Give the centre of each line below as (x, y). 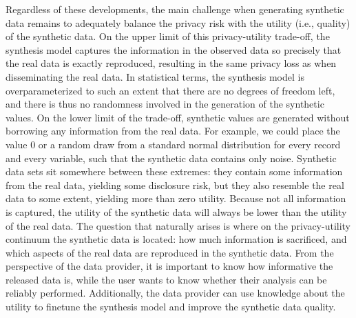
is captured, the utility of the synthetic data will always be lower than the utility (176, 211)
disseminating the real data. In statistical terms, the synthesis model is (155, 76)
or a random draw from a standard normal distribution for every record (189, 144)
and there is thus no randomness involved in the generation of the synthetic (165, 104)
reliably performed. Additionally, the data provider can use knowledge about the (175, 293)
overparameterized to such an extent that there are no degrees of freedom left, (170, 90)
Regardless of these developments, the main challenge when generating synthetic (175, 9)
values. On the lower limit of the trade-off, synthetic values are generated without (178, 117)
